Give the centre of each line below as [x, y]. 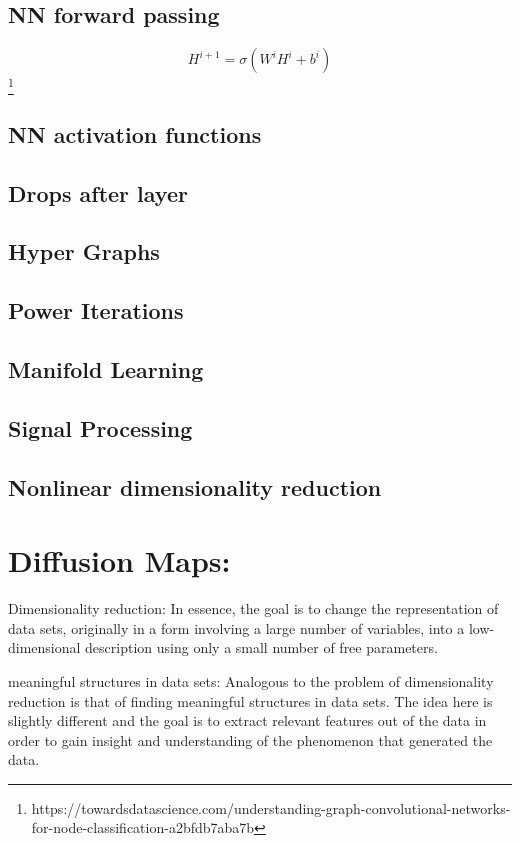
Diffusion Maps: [119, 560]
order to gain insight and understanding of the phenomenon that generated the [250, 739]
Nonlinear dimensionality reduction [195, 486]
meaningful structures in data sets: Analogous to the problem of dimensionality [251, 680]
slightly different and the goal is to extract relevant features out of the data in [247, 720]
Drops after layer [98, 192]
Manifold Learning [106, 369]
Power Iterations [96, 310]
